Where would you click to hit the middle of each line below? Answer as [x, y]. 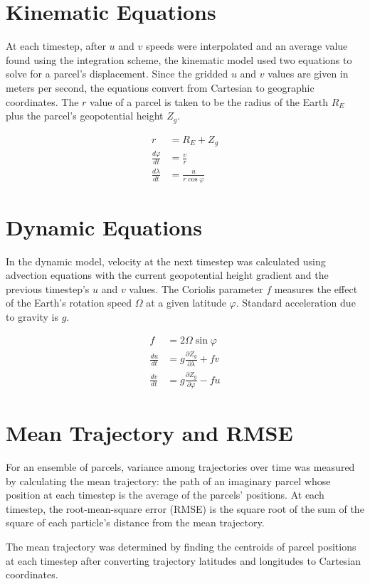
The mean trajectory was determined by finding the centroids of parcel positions [181, 546]
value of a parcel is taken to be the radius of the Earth [209, 101]
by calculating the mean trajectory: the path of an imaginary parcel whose [168, 481]
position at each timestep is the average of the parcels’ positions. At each [165, 495]
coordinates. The [42, 101]
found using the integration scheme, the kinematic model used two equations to [179, 59]
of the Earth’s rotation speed [69, 303]
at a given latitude [186, 303]
